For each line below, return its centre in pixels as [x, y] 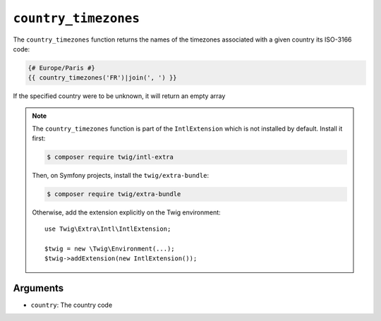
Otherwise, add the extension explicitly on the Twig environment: [127, 212]
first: [39, 138]
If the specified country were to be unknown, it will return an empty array [119, 96]
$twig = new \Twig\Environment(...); [110, 248]
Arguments [38, 288]
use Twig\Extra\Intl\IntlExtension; [108, 229]
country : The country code [72, 305]
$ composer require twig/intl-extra [110, 157]
